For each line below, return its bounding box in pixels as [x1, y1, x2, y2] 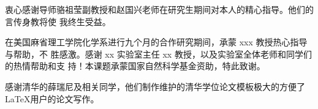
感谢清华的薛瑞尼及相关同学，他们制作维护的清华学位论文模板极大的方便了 [5, 80, 305, 92]
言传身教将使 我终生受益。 [5, 15, 111, 28]
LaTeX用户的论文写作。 [5, 92, 99, 105]
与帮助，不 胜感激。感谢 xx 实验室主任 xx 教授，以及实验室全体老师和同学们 [5, 47, 312, 60]
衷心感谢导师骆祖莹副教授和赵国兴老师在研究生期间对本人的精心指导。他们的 [5, 3, 314, 15]
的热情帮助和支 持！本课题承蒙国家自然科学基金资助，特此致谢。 [5, 59, 265, 72]
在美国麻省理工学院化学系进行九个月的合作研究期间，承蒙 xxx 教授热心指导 [5, 36, 308, 48]
